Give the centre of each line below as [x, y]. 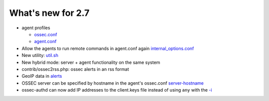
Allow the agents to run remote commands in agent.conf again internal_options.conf [108, 48]
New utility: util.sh [40, 55]
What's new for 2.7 [49, 13]
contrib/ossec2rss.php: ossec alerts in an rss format [75, 69]
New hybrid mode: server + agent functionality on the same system [91, 62]
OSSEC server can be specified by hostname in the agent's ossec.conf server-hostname [113, 83]
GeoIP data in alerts [42, 76]
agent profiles [36, 28]
